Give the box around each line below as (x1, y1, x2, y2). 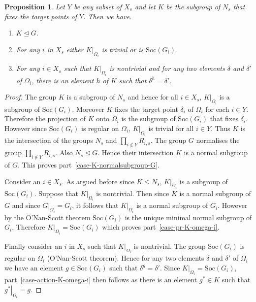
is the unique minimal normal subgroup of (125, 212, 252, 222)
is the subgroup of (121, 113, 176, 124)
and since (12, 200, 40, 210)
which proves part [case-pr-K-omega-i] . (102, 222, 220, 232)
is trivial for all (148, 123, 194, 133)
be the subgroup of (166, 1, 221, 11)
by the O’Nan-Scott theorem (4, 212, 91, 222)
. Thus (211, 123, 230, 133)
